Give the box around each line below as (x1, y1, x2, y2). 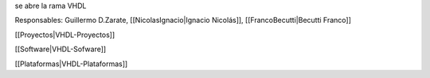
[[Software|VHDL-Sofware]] (14, 44, 107, 54)
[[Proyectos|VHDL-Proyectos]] (14, 30, 115, 39)
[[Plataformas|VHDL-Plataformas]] (14, 59, 128, 69)
